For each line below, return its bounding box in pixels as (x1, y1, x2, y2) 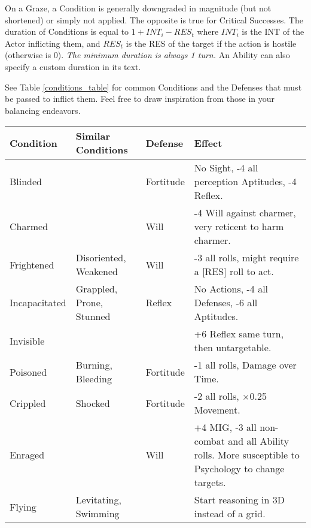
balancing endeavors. (5, 104, 81, 116)
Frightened (10, 257, 54, 271)
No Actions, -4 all (194, 282, 269, 296)
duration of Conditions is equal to (5, 25, 129, 38)
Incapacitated (10, 295, 66, 310)
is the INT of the (242, 25, 304, 38)
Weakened (75, 264, 118, 279)
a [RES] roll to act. (194, 264, 274, 279)
